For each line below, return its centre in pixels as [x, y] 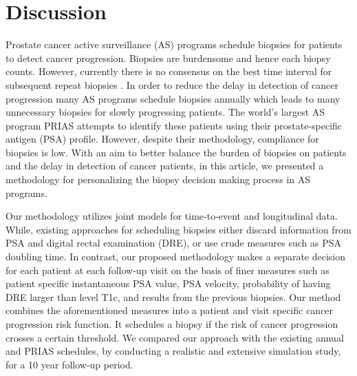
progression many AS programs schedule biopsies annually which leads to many [173, 98]
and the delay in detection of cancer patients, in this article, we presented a [165, 166]
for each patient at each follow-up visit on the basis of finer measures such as [167, 270]
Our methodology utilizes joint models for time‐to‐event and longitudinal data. [172, 216]
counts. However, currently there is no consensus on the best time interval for [169, 71]
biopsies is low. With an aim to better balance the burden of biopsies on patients [176, 152]
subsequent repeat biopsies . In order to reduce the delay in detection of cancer [172, 84]
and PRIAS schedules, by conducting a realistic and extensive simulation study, [173, 351]
